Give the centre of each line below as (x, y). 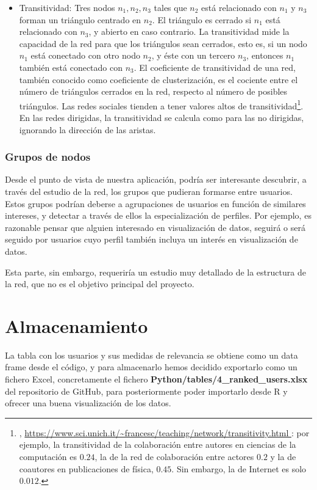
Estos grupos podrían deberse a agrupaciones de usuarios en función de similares (155, 203)
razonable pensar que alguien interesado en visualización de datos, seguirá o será (155, 227)
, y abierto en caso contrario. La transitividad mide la (189, 31)
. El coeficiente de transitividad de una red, (215, 67)
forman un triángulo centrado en (80, 19)
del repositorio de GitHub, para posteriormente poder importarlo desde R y (146, 391)
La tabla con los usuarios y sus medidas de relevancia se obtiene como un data (151, 355)
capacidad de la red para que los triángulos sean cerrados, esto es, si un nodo (163, 43)
